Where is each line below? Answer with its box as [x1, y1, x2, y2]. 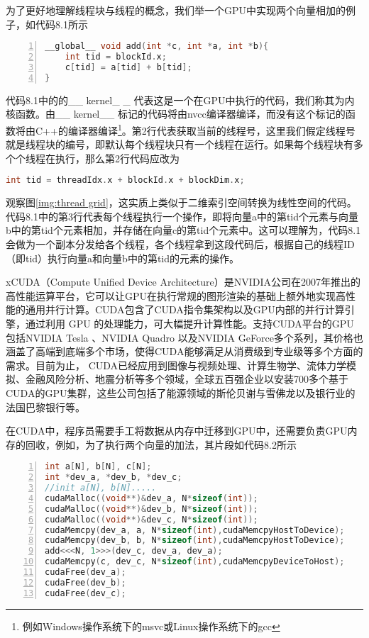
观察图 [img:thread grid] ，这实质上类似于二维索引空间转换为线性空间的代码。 [6, 195, 357, 210]
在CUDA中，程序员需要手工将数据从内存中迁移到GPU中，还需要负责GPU [6, 423, 348, 438]
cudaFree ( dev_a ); [45, 567, 126, 578]
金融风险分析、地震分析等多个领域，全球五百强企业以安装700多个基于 [25, 371, 348, 386]
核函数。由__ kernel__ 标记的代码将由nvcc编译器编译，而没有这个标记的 [6, 106, 346, 121]
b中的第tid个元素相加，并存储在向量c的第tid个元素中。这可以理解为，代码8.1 [6, 223, 361, 237]
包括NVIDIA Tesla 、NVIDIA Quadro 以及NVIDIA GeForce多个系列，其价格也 [6, 330, 363, 345]
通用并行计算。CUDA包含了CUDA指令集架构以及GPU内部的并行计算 [25, 302, 345, 317]
